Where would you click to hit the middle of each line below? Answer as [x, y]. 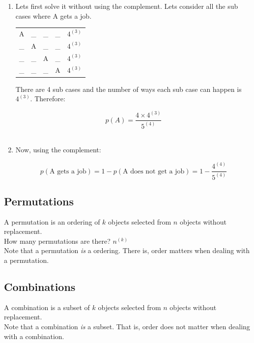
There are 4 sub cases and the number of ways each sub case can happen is [128, 89]
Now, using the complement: [58, 150]
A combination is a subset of [47, 307]
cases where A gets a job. [54, 15]
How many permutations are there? [57, 241]
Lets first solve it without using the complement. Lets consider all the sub [127, 6]
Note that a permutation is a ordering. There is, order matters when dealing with [127, 250]
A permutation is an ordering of [52, 221]
